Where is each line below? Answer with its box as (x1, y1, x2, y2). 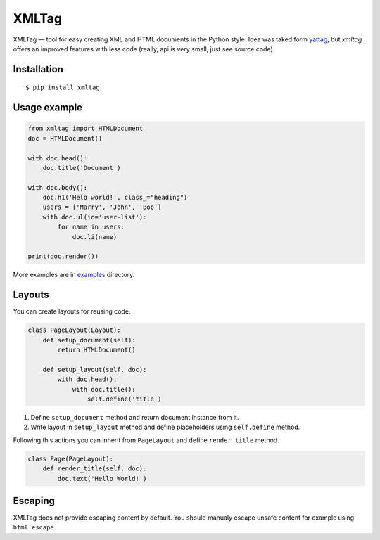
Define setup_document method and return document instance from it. (30, 413, 239, 422)
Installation (13, 63, 63, 75)
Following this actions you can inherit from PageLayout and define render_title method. (13, 436, 279, 444)
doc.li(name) (72, 233, 118, 240)
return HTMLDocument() (57, 346, 137, 354)
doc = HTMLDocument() (27, 134, 103, 142)
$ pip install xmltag (25, 84, 100, 91)
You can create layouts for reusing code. (13, 307, 131, 316)
